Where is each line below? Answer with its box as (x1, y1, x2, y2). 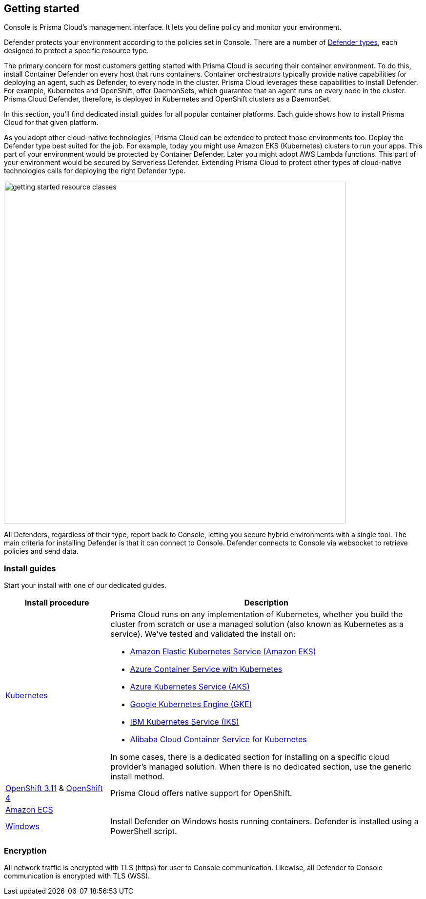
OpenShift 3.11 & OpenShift (5, 783, 103, 794)
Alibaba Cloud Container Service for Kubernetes (130, 734, 307, 745)
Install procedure (24, 598, 89, 608)
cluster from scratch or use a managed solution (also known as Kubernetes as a (110, 619, 404, 629)
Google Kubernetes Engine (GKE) (130, 699, 252, 710)
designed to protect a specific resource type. (4, 46, 149, 55)
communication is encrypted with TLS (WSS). (4, 871, 150, 880)
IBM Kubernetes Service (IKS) (130, 717, 239, 727)
